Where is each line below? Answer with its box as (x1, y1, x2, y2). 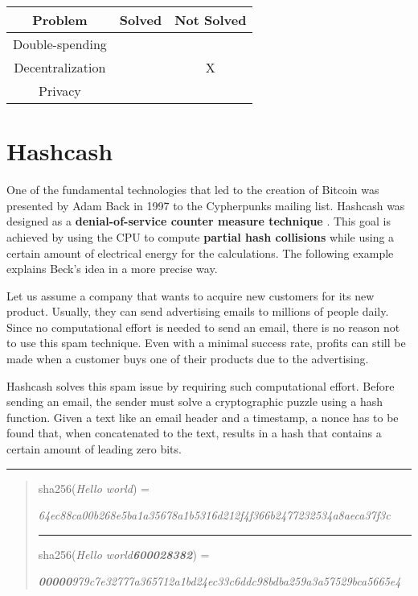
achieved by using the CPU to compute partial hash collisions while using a (6, 228, 395, 245)
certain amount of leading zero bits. (6, 441, 182, 457)
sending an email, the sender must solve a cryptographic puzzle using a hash (6, 393, 383, 410)
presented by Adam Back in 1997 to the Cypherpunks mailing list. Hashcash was (6, 197, 405, 213)
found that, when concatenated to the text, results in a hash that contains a (6, 424, 382, 441)
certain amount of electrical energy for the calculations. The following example (6, 244, 394, 261)
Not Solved (174, 10, 247, 29)
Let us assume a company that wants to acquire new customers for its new (6, 287, 375, 304)
